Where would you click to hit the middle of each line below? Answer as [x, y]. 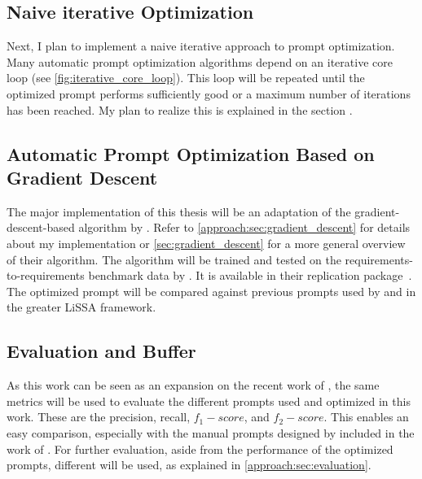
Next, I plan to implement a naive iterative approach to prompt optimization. [201, 46]
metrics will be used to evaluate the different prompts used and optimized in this [209, 401]
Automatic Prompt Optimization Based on [191, 153]
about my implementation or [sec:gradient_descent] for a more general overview [206, 243]
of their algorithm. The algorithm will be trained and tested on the [174, 259]
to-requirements [46, 275]
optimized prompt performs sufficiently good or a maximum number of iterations [209, 93]
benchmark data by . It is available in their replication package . [250, 275]
